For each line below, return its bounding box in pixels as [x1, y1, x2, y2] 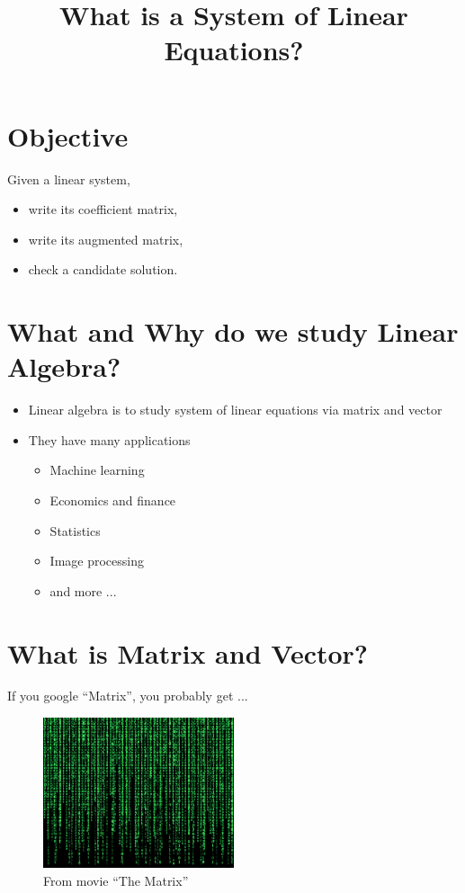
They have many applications [28, 430, 191, 449]
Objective [7, 117, 129, 154]
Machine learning [49, 460, 145, 479]
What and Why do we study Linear [7, 313, 459, 350]
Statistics [49, 521, 101, 540]
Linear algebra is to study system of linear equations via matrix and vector [28, 400, 443, 419]
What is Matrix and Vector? [7, 634, 369, 671]
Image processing [49, 551, 144, 570]
